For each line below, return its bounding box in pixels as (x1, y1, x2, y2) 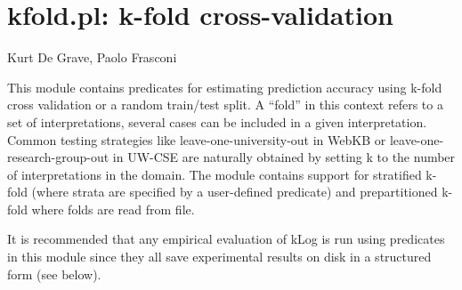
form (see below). (7, 264, 101, 283)
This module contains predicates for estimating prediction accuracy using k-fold (7, 77, 442, 96)
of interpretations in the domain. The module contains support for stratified (7, 165, 422, 183)
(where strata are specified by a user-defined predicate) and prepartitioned (31, 182, 438, 201)
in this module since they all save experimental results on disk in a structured (7, 247, 432, 266)
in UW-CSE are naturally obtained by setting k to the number (112, 148, 456, 166)
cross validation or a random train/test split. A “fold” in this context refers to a (7, 95, 443, 114)
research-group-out (7, 148, 109, 166)
